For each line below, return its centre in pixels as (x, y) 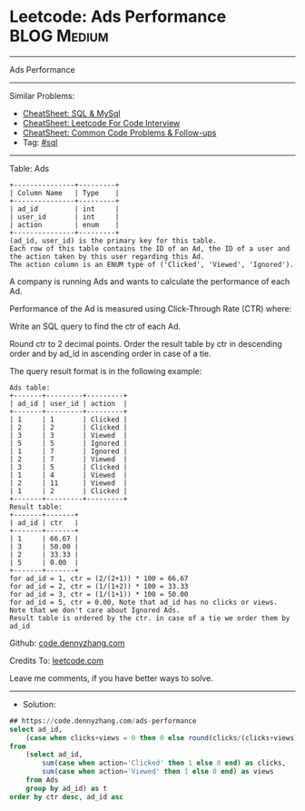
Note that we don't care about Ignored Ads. (95, 610)
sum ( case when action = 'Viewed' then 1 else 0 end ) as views (158, 772)
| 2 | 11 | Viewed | (69, 483)
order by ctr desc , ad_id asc (67, 796)
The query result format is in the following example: (106, 371)
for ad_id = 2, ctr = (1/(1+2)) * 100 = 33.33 (99, 586)
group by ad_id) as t (66, 788)
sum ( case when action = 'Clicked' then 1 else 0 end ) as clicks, (164, 763)
